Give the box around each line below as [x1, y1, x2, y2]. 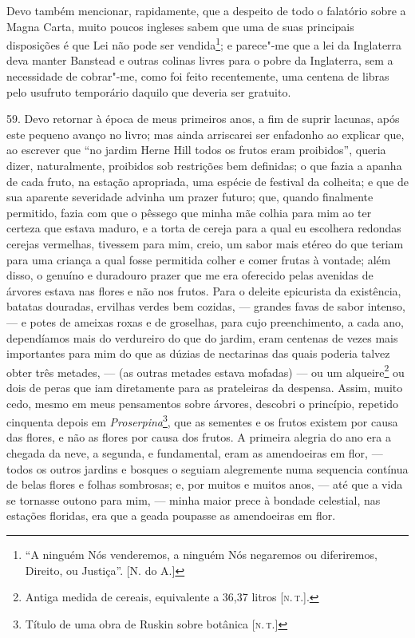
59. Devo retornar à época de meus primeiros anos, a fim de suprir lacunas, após [6, 110, 400, 127]
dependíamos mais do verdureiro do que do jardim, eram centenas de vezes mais [6, 329, 398, 346]
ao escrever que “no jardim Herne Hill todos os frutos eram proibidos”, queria [6, 141, 386, 158]
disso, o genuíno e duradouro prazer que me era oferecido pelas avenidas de [6, 267, 373, 283]
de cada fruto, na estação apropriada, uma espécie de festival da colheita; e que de [6, 172, 409, 189]
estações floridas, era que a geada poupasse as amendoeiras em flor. [6, 507, 336, 524]
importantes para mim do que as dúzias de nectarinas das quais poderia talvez [6, 345, 390, 362]
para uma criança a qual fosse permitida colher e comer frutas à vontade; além [6, 251, 391, 267]
